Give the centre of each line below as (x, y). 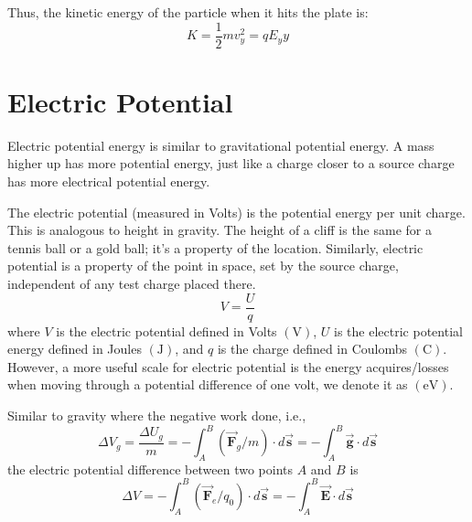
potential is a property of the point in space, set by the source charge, (203, 266)
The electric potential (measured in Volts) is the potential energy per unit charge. (236, 212)
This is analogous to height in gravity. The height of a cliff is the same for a (220, 230)
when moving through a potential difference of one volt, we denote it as (208, 384)
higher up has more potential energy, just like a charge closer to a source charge (231, 163)
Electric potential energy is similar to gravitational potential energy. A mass (221, 145)
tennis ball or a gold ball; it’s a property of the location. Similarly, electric (215, 247)
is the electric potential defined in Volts (166, 330)
